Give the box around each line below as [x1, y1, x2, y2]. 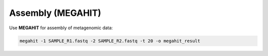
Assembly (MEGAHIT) [9, 7, 101, 18]
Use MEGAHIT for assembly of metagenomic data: [9, 25, 113, 31]
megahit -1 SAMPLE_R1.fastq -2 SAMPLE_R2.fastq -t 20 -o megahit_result [19, 38, 201, 44]
